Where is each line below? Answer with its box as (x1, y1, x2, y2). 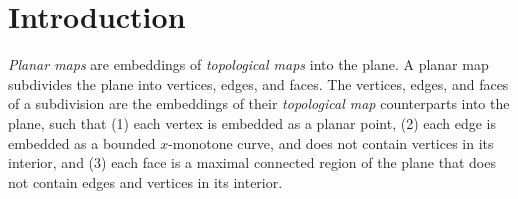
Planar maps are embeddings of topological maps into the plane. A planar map (8, 54, 489, 75)
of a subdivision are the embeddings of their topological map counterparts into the (8, 93, 510, 114)
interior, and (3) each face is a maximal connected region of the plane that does (8, 152, 496, 173)
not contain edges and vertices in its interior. (8, 171, 283, 192)
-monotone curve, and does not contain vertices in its (168, 132, 494, 153)
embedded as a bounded (8, 132, 156, 153)
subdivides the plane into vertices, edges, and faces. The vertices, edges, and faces (8, 73, 509, 94)
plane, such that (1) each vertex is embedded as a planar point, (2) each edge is (8, 112, 497, 133)
